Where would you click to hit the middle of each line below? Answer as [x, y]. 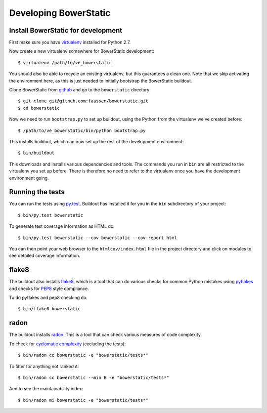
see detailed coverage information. [45, 256]
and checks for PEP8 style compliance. [49, 289]
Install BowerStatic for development [66, 30]
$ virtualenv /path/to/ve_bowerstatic [65, 62]
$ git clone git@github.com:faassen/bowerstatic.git [83, 101]
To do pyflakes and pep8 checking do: [48, 298]
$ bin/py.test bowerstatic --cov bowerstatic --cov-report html [98, 238]
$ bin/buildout [36, 153]
